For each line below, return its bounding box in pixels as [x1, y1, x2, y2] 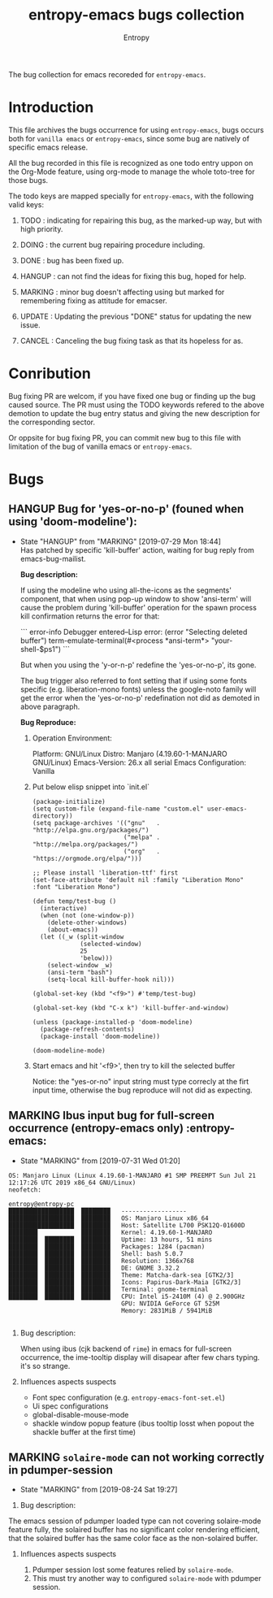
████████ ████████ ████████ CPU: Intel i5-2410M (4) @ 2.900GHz [8, 1292, 245, 1301]
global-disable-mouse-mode [32, 1409, 129, 1419]
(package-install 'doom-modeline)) [39, 1032, 161, 1040]
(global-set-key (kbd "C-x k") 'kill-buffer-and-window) [32, 1004, 230, 1012]
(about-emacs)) [47, 925, 99, 934]
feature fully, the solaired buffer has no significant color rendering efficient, [8, 1525, 260, 1535]
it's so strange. [19, 1361, 71, 1370]
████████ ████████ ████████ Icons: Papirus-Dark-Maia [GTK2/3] [8, 1278, 242, 1286]
